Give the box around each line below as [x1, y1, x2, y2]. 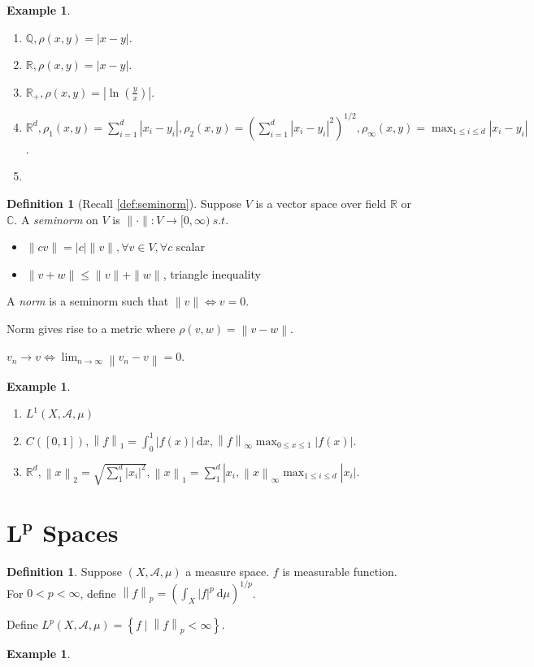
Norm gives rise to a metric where [7, 319, 176, 336]
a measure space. [185, 563, 270, 580]
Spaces [42, 516, 119, 549]
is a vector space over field [255, 194, 387, 211]
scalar [176, 238, 205, 255]
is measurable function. [282, 563, 397, 580]
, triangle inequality [163, 265, 261, 282]
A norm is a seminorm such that [7, 292, 169, 310]
